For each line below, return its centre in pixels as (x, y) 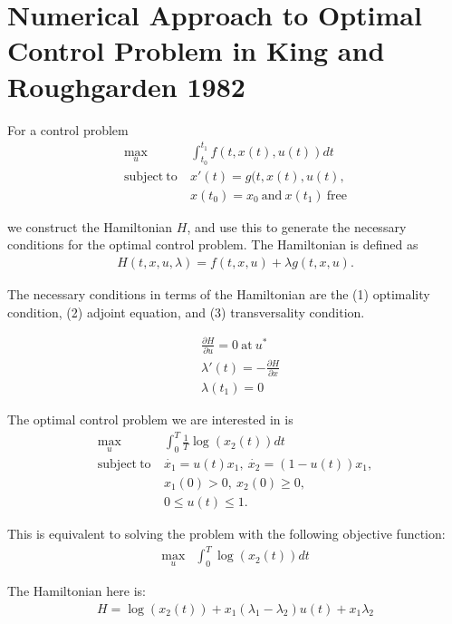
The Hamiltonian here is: (77, 590)
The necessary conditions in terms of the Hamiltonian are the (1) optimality (219, 294)
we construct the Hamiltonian (90, 226)
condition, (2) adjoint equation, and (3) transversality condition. (186, 312)
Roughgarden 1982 (126, 86)
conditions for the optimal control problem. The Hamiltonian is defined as (213, 244)
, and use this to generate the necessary (297, 226)
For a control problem (68, 129)
